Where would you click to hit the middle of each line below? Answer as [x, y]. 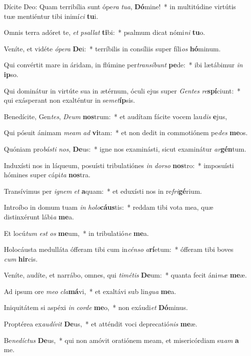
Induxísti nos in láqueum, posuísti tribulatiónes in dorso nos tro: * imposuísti [119, 165]
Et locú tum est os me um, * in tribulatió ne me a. [76, 233]
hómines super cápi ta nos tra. [47, 175]
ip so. [11, 74]
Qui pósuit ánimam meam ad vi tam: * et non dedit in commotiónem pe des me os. [126, 132]
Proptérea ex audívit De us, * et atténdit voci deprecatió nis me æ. [101, 324]
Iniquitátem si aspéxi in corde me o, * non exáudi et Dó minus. [96, 307]
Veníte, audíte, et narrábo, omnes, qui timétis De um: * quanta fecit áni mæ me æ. [125, 275]
